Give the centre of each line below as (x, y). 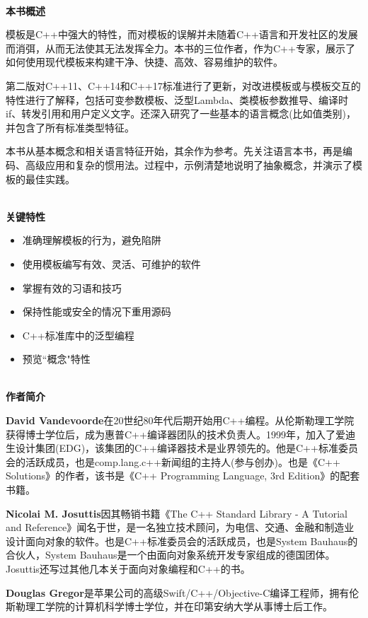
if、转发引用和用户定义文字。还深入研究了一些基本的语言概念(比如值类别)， (181, 113)
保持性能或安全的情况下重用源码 (97, 311)
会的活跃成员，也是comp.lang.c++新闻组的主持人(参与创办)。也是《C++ (173, 461)
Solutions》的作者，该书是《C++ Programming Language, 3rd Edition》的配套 (183, 476)
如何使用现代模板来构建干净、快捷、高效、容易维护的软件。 (144, 62)
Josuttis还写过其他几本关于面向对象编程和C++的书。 (128, 569)
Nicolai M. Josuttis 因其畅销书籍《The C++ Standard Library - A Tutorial (177, 513)
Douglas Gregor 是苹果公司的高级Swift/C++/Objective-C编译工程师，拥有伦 (183, 592)
